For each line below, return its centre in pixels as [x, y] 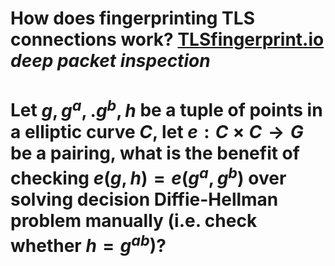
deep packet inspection [110, 61]
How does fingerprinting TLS [132, 18]
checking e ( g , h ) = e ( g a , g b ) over [148, 176]
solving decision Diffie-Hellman [144, 199]
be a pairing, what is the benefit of [155, 153]
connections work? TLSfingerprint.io [167, 39]
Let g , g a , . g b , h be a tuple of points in [166, 108]
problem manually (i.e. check [134, 221]
